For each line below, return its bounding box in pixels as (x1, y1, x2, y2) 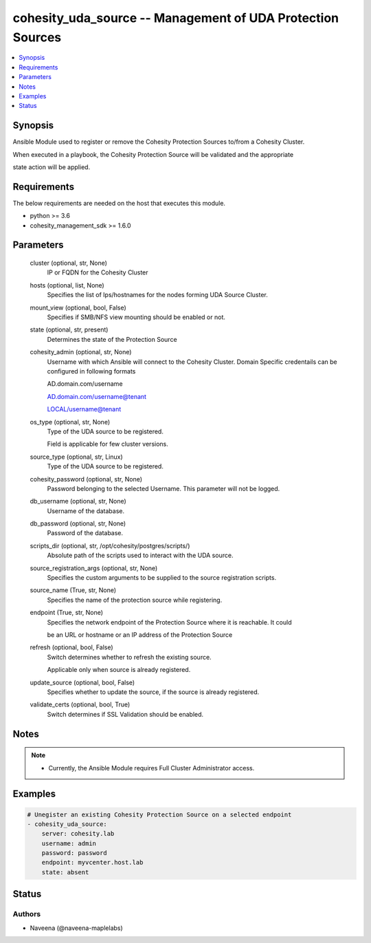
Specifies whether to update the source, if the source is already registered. (47, 688, 260, 696)
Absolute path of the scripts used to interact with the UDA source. (47, 551, 234, 560)
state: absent (41, 868, 89, 876)
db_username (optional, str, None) (30, 497, 126, 506)
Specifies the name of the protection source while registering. (47, 596, 223, 604)
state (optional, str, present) (30, 325, 109, 334)
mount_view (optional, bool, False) (30, 303, 126, 312)
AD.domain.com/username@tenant (47, 392, 147, 400)
